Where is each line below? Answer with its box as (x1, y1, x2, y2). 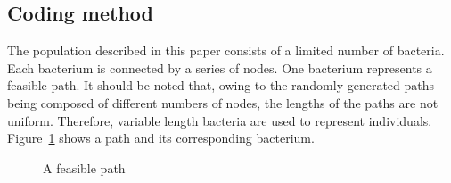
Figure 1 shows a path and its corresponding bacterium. (7, 129, 315, 147)
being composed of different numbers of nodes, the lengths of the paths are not (7, 93, 439, 112)
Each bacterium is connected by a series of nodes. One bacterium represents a (7, 58, 432, 77)
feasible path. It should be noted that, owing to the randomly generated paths (7, 76, 435, 95)
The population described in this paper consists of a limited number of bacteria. (7, 41, 445, 60)
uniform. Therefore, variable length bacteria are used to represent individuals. (7, 111, 432, 129)
